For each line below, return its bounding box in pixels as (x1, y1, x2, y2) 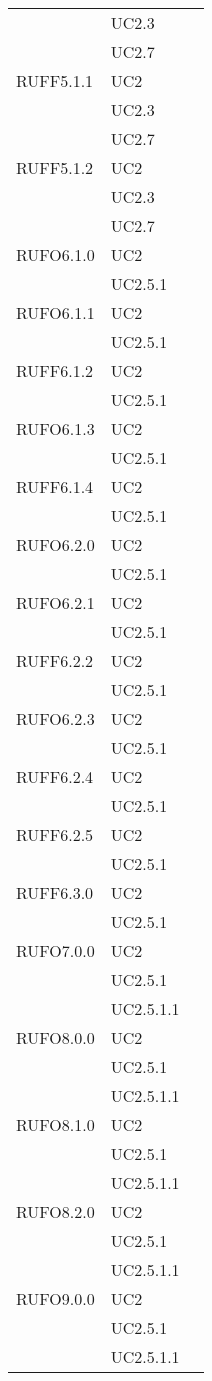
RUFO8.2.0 (16, 1200, 95, 1223)
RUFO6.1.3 (16, 417, 95, 440)
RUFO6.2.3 (16, 707, 95, 730)
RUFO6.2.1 (16, 591, 95, 614)
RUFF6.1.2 (16, 359, 94, 382)
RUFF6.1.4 (16, 475, 94, 498)
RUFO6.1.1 (16, 301, 95, 324)
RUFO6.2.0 (16, 533, 95, 556)
